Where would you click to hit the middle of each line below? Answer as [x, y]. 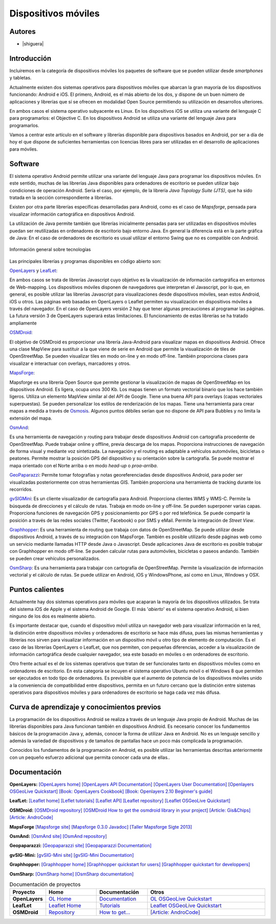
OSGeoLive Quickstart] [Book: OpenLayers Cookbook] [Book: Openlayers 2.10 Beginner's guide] [111, 791]
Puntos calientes [37, 590]
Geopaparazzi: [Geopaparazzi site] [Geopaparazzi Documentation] [80, 846]
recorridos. [21, 489]
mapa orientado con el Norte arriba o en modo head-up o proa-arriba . [84, 465]
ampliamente [23, 323]
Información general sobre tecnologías [50, 250]
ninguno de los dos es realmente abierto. [53, 616]
